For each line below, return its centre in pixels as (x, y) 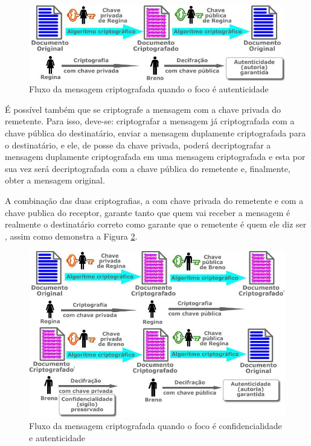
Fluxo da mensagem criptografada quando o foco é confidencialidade (155, 426)
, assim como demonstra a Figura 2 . (71, 236)
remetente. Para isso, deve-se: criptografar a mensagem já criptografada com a (150, 121)
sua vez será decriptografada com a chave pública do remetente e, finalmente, (148, 168)
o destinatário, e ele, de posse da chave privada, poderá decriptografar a (138, 145)
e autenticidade (57, 437)
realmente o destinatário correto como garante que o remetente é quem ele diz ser (156, 224)
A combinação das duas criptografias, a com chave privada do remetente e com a (154, 200)
